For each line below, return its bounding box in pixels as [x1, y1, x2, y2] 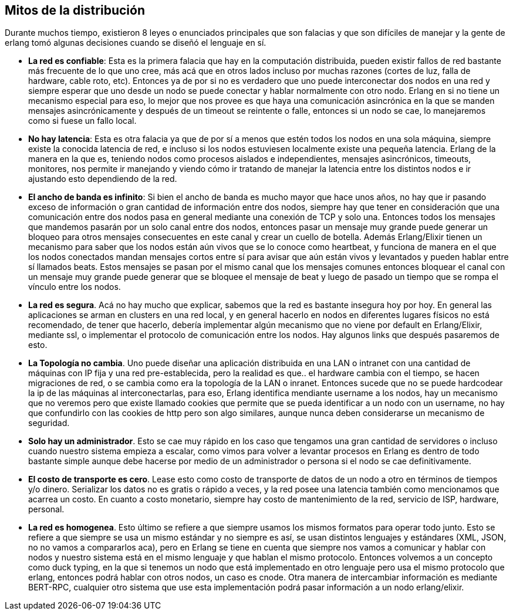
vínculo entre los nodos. [28, 282, 121, 292]
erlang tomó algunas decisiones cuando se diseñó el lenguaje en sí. [5, 38, 266, 48]
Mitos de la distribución [5, 3, 145, 18]
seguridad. [28, 418, 70, 428]
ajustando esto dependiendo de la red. [28, 174, 177, 184]
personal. [28, 504, 65, 515]
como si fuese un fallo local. [28, 116, 137, 126]
